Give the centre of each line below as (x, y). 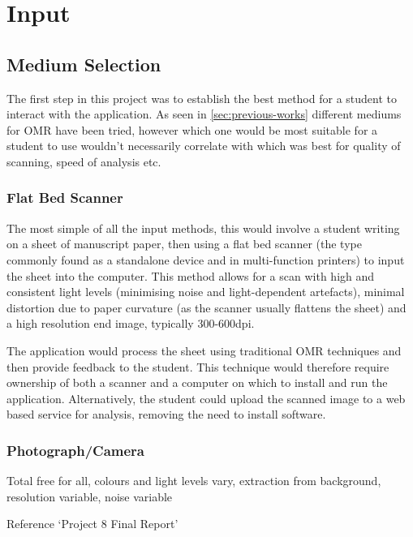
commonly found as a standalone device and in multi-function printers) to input (206, 259)
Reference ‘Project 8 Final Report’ (92, 524)
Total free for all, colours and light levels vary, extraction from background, (194, 481)
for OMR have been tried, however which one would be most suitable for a (192, 129)
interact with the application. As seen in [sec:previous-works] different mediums (204, 114)
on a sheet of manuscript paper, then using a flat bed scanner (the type (184, 244)
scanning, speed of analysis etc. (84, 161)
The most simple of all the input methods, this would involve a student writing (203, 228)
